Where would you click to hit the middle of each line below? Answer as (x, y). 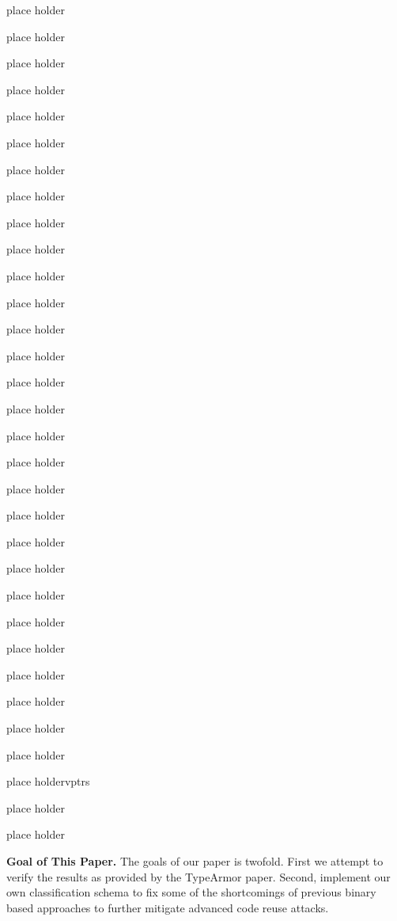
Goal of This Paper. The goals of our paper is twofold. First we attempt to (195, 861)
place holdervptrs (48, 781)
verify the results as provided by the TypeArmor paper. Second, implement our (198, 876)
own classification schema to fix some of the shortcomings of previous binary (191, 892)
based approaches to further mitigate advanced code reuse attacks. (168, 907)
